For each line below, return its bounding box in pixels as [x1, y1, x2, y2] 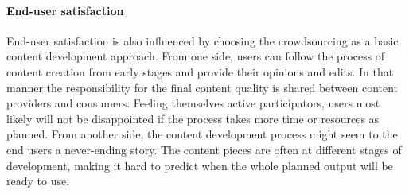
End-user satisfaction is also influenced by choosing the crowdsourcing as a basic [6, 32, 399, 48]
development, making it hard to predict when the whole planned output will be [6, 157, 393, 173]
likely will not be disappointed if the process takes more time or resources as [6, 110, 380, 126]
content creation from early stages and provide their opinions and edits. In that [6, 63, 394, 80]
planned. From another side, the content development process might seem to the [6, 126, 398, 142]
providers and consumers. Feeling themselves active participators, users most [6, 95, 380, 111]
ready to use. [6, 173, 70, 189]
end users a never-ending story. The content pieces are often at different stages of [6, 141, 402, 157]
